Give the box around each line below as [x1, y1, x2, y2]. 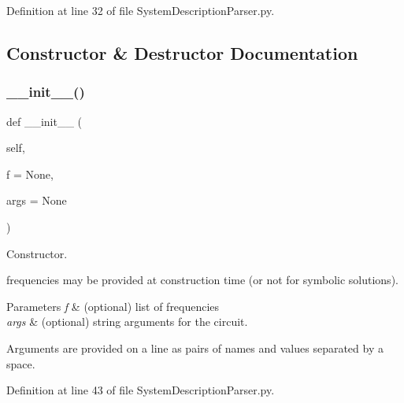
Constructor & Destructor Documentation [6, 40, 358, 65]
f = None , [6, 165, 54, 182]
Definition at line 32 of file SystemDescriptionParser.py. [6, 2, 275, 18]
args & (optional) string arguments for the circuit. [6, 313, 248, 330]
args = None [6, 192, 67, 209]
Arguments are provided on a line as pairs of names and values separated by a [6, 339, 384, 356]
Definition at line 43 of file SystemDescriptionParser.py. [6, 382, 275, 398]
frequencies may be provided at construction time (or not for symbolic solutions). [6, 272, 398, 288]
